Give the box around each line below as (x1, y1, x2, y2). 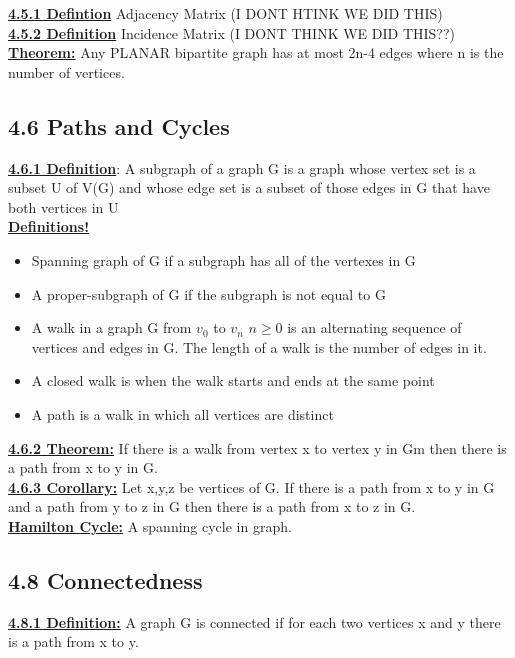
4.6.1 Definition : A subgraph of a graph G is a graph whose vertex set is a (8, 157, 476, 178)
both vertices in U (8, 196, 119, 217)
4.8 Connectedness (8, 564, 203, 595)
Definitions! (8, 216, 90, 237)
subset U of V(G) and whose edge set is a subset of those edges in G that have (8, 177, 490, 198)
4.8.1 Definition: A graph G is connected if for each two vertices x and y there (8, 611, 501, 632)
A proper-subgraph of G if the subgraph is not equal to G (31, 283, 386, 304)
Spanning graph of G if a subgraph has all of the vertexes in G (31, 249, 416, 270)
